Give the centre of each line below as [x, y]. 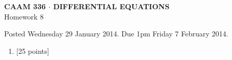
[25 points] [33, 51]
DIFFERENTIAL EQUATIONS [111, 6]
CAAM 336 [25, 6]
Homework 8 [24, 16]
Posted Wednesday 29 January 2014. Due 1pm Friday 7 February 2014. [116, 34]
